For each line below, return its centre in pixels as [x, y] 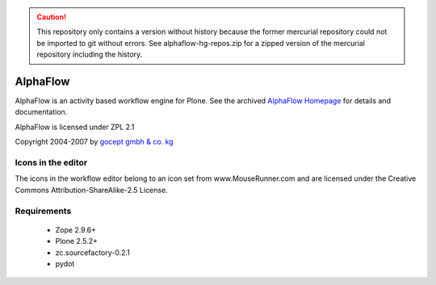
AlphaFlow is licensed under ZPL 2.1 [75, 127]
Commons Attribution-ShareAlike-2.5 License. [92, 190]
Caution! [52, 17]
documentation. [41, 112]
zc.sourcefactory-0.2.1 [93, 252]
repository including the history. [90, 54]
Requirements [43, 211]
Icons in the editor [51, 163]
